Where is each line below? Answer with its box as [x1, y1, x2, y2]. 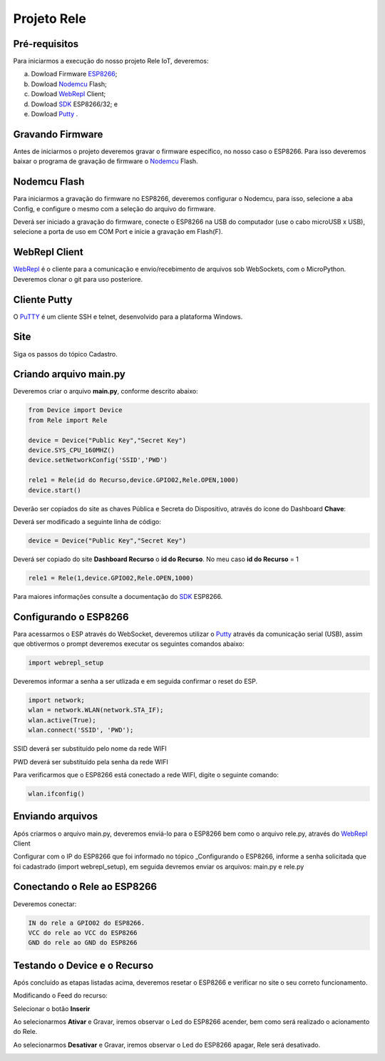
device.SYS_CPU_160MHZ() [28, 446, 115, 454]
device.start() [28, 486, 81, 494]
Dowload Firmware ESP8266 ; [31, 70, 118, 78]
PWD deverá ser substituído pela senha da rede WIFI [13, 757, 169, 766]
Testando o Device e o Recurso [13, 959, 154, 971]
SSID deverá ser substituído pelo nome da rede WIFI [13, 744, 167, 753]
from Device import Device [28, 406, 123, 414]
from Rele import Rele [28, 416, 108, 424]
